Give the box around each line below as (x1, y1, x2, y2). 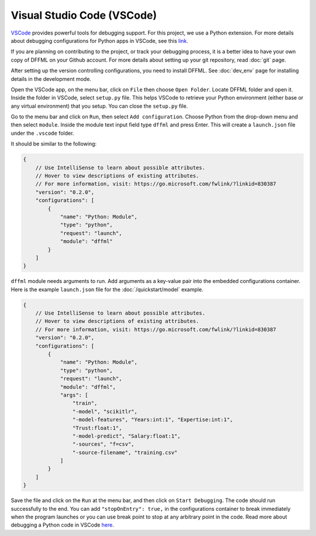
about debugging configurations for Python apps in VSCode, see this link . (11, 37, 188, 44)
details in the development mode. (11, 75, 92, 82)
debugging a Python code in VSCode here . (11, 521, 114, 528)
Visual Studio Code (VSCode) (11, 9, 157, 22)
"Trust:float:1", (72, 425, 122, 431)
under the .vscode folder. (11, 129, 74, 136)
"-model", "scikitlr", (72, 408, 138, 415)
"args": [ (60, 391, 88, 398)
